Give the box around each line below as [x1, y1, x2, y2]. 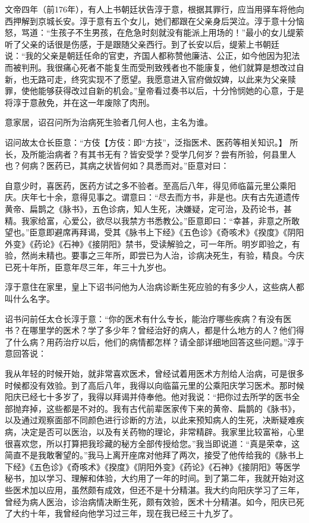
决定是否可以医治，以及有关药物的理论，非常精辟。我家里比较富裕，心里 [21, 426, 304, 437]
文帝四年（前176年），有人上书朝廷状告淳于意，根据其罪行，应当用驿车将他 [5, 3, 296, 15]
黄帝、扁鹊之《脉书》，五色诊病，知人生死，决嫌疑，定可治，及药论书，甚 [5, 202, 292, 215]
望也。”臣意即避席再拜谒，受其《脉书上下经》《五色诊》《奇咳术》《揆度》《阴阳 [5, 226, 304, 238]
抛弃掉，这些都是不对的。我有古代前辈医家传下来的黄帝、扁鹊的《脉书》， [12, 402, 300, 414]
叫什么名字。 [5, 292, 55, 305]
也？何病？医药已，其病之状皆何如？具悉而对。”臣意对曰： [5, 159, 229, 172]
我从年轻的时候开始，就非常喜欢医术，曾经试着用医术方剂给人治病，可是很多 [5, 367, 304, 380]
